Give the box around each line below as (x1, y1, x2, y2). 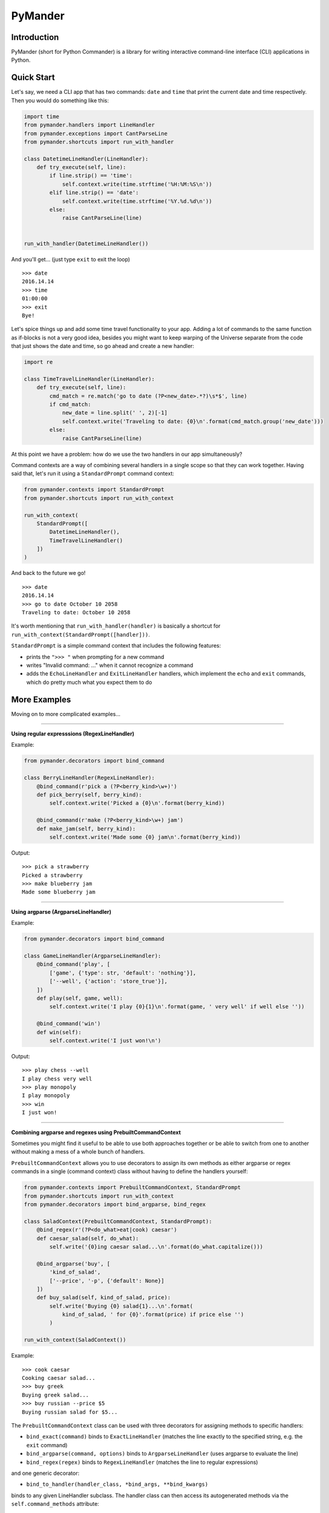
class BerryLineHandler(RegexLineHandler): (24, 775, 155, 781)
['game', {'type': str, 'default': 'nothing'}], (49, 969, 197, 976)
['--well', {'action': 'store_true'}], (49, 978, 168, 985)
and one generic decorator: (11, 1469, 80, 1477)
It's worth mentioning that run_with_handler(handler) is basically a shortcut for (11, 622, 221, 629)
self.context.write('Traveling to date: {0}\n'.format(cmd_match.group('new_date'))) (62, 418, 324, 425)
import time (24, 113, 60, 120)
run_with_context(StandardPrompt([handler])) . (11, 631, 151, 638)
